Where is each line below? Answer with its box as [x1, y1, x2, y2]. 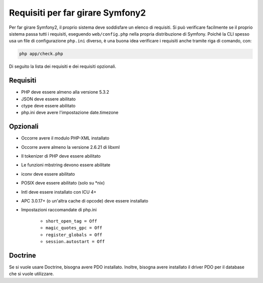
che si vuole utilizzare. [9, 271, 54, 277]
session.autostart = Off [45, 239, 105, 244]
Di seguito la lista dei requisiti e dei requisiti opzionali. [9, 63, 116, 69]
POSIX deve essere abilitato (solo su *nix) [21, 180, 105, 186]
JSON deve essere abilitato [21, 96, 76, 102]
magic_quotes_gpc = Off [45, 225, 102, 231]
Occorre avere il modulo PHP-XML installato [21, 135, 110, 141]
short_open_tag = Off [45, 218, 97, 224]
